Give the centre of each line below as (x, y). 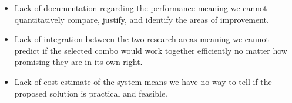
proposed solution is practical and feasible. (91, 93)
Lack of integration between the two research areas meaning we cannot (142, 39)
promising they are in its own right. (78, 62)
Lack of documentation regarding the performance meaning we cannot (141, 8)
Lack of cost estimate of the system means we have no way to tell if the (143, 81)
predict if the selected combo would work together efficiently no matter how (151, 50)
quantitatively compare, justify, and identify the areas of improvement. (142, 19)
